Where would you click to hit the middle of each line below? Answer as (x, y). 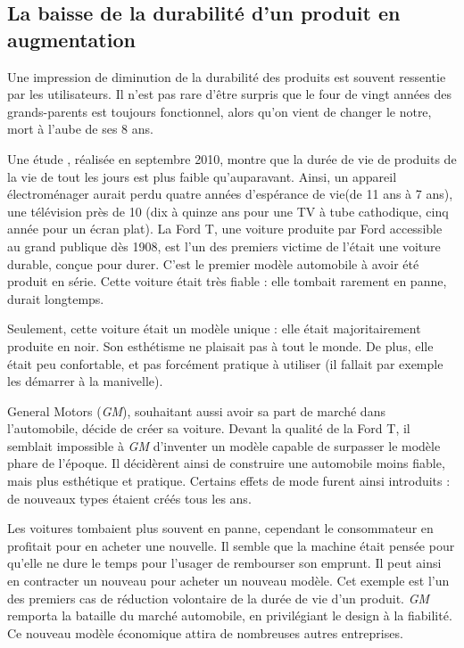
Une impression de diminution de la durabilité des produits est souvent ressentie (227, 76)
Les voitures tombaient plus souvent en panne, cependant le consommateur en (220, 528)
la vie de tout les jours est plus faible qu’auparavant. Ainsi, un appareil (202, 176)
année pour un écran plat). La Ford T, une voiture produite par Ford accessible (225, 229)
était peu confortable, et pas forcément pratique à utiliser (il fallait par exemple (225, 363)
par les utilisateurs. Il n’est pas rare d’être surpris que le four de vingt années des (229, 94)
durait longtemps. (56, 298)
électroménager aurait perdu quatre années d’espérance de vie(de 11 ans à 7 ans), (230, 194)
